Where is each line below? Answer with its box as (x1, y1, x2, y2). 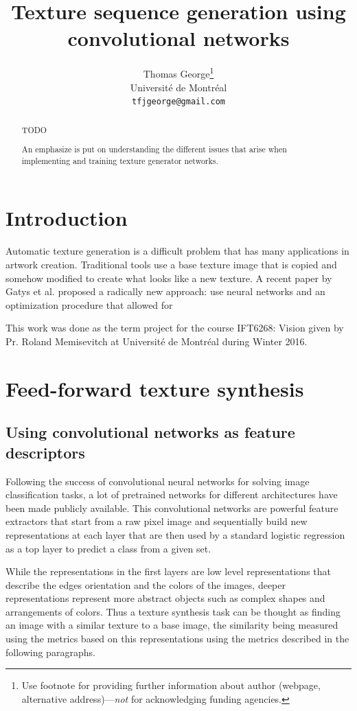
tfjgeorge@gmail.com (131, 97, 226, 107)
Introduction (5, 204, 128, 232)
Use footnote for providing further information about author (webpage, (21, 678, 321, 692)
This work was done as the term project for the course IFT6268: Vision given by (5, 320, 344, 335)
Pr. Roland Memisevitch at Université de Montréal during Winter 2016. (5, 334, 308, 348)
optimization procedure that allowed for (5, 297, 173, 312)
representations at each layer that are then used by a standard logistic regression (5, 527, 345, 541)
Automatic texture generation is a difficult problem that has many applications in (5, 244, 349, 258)
